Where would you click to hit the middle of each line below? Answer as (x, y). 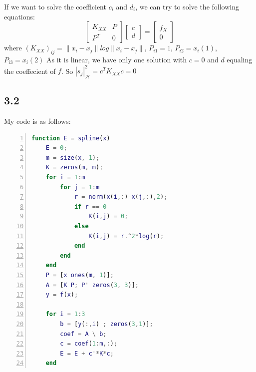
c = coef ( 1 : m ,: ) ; (89, 344)
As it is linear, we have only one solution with (117, 59)
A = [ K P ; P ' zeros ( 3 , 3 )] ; (92, 285)
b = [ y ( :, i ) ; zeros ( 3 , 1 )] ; (107, 324)
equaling (240, 59)
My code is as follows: (37, 121)
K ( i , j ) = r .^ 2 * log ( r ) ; (126, 236)
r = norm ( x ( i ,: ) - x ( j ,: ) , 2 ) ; (121, 197)
